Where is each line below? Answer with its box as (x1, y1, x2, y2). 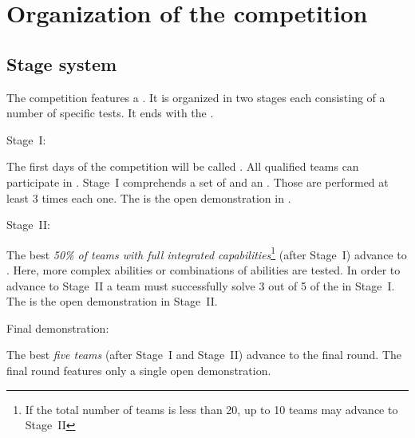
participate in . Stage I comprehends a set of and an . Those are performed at (6, 173, 389, 190)
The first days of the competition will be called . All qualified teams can (6, 158, 359, 175)
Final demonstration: (6, 319, 109, 336)
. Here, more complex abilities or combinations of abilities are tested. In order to (6, 261, 401, 278)
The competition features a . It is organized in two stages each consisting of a (6, 89, 385, 105)
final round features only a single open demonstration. (6, 361, 271, 378)
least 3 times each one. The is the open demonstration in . (6, 189, 291, 206)
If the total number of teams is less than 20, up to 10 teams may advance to (25, 401, 398, 417)
